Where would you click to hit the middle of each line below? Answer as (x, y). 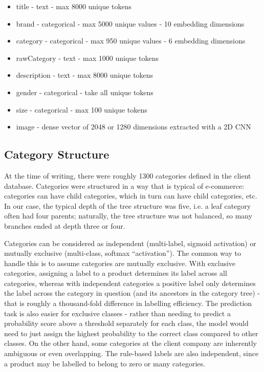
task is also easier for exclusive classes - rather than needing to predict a (117, 313)
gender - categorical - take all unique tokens (85, 92)
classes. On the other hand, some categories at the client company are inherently (130, 343)
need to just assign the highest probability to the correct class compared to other (131, 333)
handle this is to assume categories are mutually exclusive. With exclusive (120, 263)
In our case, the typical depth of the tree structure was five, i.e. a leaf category (128, 205)
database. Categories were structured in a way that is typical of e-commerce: (124, 185)
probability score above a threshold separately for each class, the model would (126, 323)
